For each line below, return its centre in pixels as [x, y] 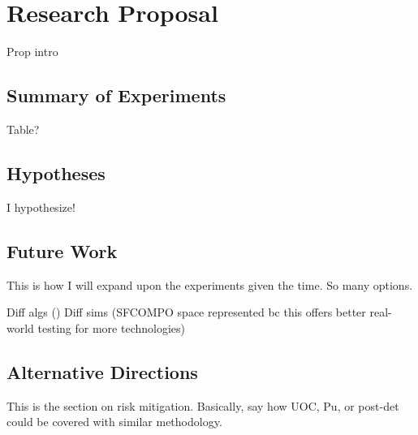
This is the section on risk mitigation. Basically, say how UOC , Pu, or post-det [203, 405]
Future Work [62, 250]
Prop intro [32, 52]
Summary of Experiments [116, 95]
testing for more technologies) [111, 327]
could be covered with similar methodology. [114, 422]
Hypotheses [56, 172]
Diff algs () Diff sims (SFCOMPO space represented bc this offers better [186, 312]
